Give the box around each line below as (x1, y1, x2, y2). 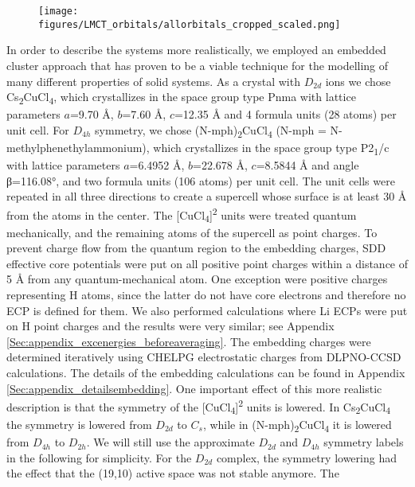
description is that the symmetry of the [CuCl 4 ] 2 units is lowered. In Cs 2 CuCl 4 (6, 396, 391, 417)
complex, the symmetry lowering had (216, 449, 397, 466)
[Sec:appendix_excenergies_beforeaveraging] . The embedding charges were (6, 333, 371, 349)
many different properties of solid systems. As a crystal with (6, 72, 300, 89)
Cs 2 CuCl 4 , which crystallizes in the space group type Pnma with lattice (6, 88, 356, 107)
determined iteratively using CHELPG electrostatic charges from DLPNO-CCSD (6, 349, 401, 365)
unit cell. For (6, 121, 69, 138)
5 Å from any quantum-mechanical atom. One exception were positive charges (6, 271, 388, 287)
